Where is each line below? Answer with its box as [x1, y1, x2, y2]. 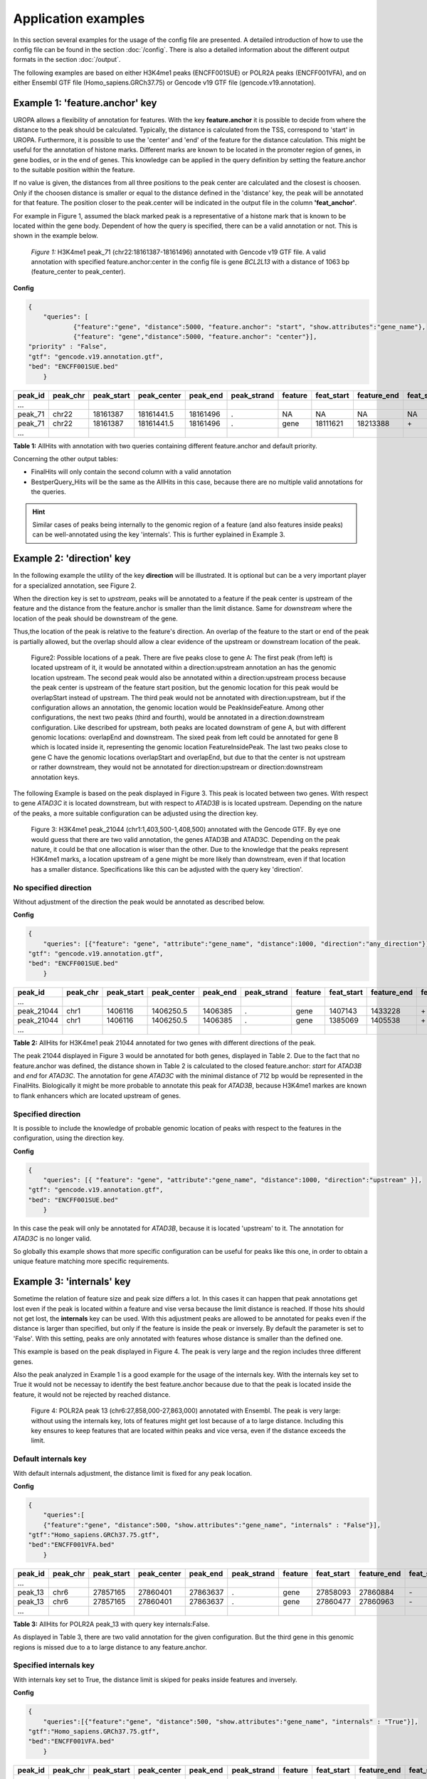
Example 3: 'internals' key [13, 1276, 131, 1288]
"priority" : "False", [28, 342, 107, 351]
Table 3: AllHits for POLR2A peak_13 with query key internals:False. [13, 1620, 210, 1628]
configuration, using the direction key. [13, 1134, 125, 1142]
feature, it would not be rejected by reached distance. [13, 1390, 171, 1398]
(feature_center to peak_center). [31, 268, 126, 276]
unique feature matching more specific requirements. [13, 1257, 169, 1266]
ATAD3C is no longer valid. [13, 1234, 92, 1242]
